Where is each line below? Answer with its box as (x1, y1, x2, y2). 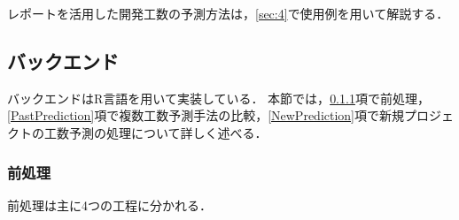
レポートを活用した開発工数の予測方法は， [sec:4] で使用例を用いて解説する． (7, 4, 449, 22)
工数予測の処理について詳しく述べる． (43, 123, 268, 141)
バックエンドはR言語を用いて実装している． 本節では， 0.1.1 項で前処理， (7, 88, 430, 107)
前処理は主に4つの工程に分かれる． (7, 195, 212, 214)
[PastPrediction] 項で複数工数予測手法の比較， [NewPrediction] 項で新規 (7, 106, 405, 125)
